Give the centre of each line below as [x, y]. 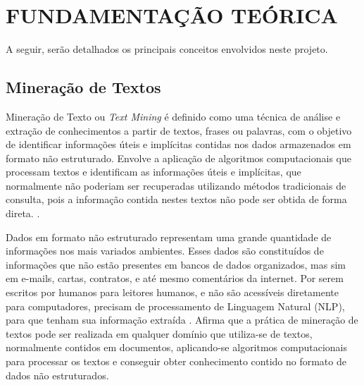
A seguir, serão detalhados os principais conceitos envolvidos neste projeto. [167, 49]
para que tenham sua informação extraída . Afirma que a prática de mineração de [182, 320]
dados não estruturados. [57, 375]
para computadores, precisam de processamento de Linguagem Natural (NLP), [175, 306]
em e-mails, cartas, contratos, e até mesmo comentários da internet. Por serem [175, 278]
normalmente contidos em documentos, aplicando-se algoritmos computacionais [176, 347]
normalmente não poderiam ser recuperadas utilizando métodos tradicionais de [176, 185]
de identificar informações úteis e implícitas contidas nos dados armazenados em [178, 144]
